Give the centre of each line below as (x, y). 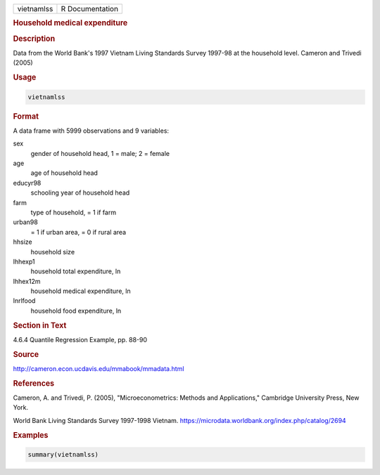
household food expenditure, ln (76, 311)
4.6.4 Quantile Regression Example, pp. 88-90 (80, 339)
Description (34, 39)
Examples (31, 435)
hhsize (23, 242)
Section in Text (40, 325)
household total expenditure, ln (76, 271)
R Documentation (90, 9)
